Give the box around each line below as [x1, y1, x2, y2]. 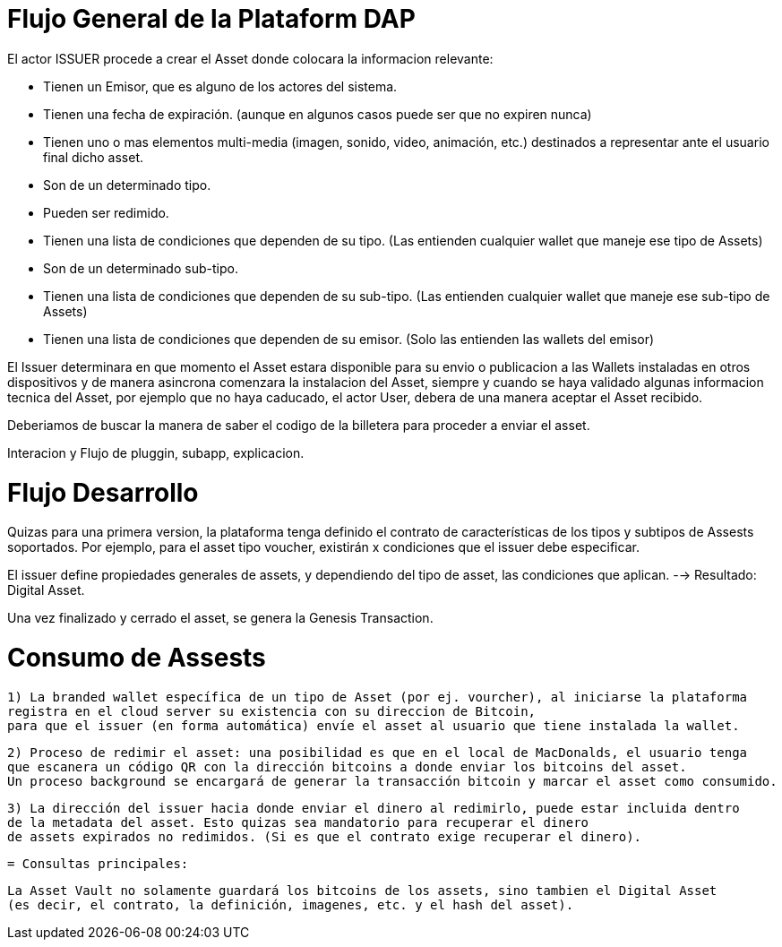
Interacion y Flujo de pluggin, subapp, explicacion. [7, 444, 305, 461]
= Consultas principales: [7, 856, 189, 871]
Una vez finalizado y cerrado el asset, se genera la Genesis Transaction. [7, 610, 434, 626]
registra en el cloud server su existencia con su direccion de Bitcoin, [7, 703, 537, 719]
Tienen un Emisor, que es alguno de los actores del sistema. [43, 78, 398, 94]
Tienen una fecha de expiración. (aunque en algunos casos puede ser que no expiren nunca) [43, 106, 592, 122]
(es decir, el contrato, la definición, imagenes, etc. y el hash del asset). [7, 897, 574, 912]
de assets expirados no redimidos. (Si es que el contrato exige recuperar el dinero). [7, 829, 642, 844]
